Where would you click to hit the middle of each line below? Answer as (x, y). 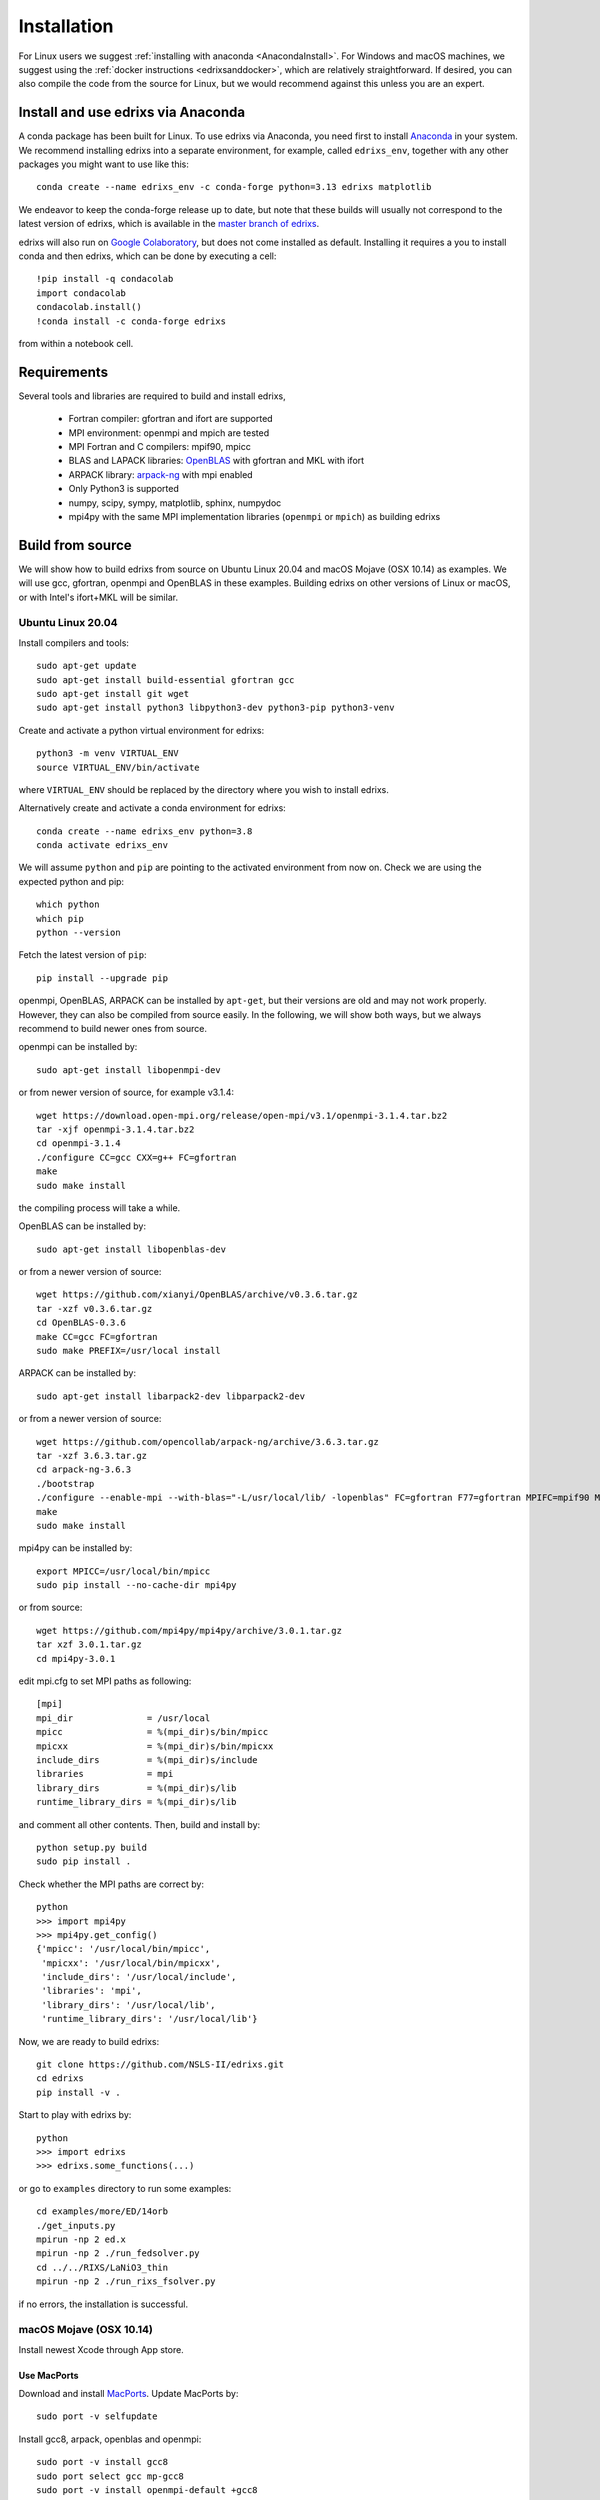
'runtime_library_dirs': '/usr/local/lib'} (150, 2019)
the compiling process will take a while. (99, 1207)
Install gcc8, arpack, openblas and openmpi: (110, 2439)
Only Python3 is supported (123, 489)
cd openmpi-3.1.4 (78, 1143)
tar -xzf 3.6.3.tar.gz (92, 1455)
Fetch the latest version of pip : (82, 955)
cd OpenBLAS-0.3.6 (81, 1323)
